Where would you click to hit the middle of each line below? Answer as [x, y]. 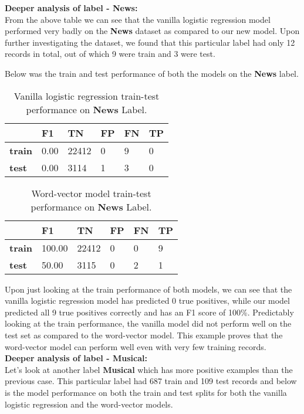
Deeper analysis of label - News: [71, 8]
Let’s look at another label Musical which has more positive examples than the [149, 369]
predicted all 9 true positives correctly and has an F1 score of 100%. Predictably [149, 312]
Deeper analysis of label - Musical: [76, 358]
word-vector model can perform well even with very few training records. [136, 346]
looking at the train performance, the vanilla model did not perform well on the [148, 323]
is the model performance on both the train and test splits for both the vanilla [146, 392]
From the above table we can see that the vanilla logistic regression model [138, 19]
